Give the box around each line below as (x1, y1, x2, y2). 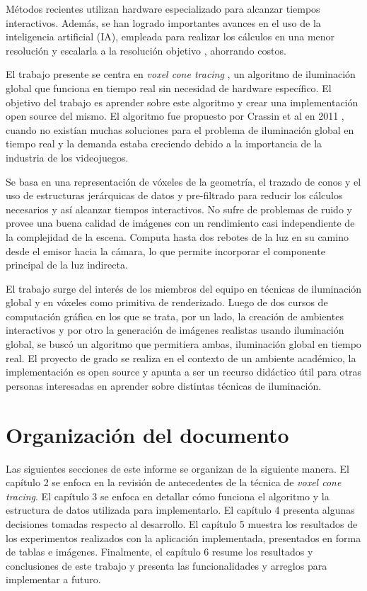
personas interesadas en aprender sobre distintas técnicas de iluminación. (6, 378, 322, 393)
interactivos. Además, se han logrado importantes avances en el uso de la (6, 15, 321, 30)
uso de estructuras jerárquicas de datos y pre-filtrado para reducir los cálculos (6, 188, 343, 203)
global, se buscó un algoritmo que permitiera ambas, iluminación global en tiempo (6, 337, 361, 351)
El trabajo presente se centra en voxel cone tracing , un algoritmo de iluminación (6, 67, 356, 81)
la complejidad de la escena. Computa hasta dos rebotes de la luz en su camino (6, 229, 349, 244)
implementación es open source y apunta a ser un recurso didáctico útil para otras (6, 364, 362, 379)
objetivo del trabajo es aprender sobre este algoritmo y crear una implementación (6, 94, 359, 109)
